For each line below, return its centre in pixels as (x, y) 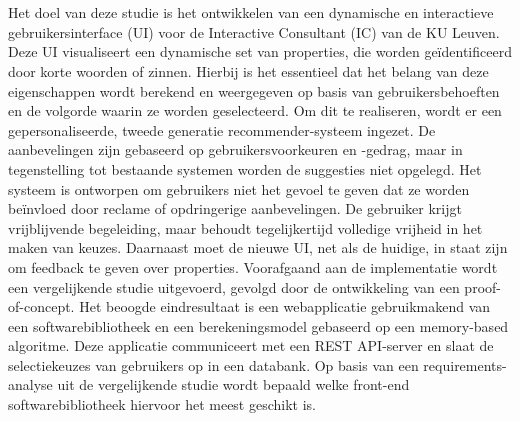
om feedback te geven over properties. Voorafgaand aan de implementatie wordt (253, 266)
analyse (30, 384)
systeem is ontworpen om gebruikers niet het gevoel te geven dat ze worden (239, 188)
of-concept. (41, 306)
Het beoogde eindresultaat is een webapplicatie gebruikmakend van (285, 306)
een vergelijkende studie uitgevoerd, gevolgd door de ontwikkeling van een (234, 286)
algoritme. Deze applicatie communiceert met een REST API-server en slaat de (251, 345)
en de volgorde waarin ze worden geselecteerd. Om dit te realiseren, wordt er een (255, 110)
